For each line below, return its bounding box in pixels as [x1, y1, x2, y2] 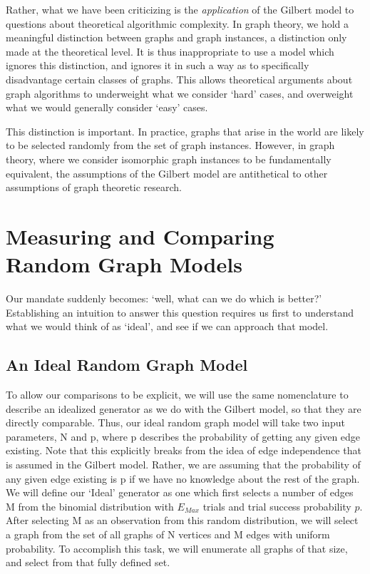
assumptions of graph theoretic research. [6, 180, 183, 195]
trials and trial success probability [202, 498, 351, 513]
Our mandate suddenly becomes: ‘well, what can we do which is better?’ [6, 291, 322, 306]
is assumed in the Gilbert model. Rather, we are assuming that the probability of [6, 456, 361, 471]
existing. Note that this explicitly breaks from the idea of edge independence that [6, 443, 361, 458]
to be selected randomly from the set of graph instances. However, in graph [6, 138, 335, 153]
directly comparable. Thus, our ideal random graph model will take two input [6, 415, 345, 430]
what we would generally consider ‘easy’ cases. [6, 100, 208, 115]
